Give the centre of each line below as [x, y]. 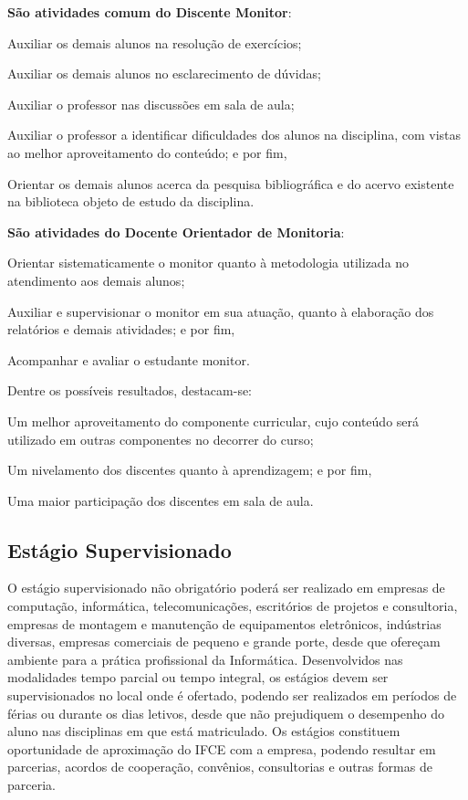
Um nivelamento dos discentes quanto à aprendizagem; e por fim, [190, 470]
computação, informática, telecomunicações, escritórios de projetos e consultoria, [233, 606]
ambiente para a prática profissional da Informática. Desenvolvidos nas [205, 659]
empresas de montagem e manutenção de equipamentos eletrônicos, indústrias [224, 623]
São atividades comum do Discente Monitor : [150, 12]
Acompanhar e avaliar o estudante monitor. [129, 359]
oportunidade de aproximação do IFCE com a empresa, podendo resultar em [222, 748]
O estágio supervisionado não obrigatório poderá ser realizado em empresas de [226, 588]
